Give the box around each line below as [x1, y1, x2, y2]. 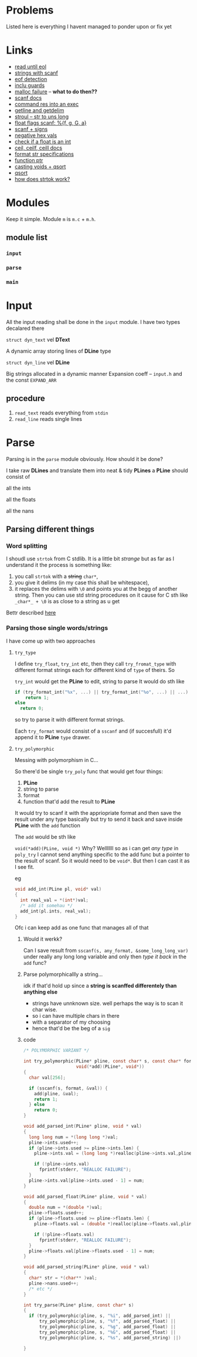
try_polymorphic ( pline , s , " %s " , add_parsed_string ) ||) [39, 1335, 182, 1341]
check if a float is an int [14, 138, 72, 145]
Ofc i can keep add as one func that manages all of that [14, 924, 149, 931]
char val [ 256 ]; [28, 1074, 66, 1081]
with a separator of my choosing [32, 1018, 111, 1026]
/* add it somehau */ [20, 903, 73, 908]
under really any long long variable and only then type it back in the [23, 953, 186, 960]
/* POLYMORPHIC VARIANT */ [23, 1048, 90, 1054]
